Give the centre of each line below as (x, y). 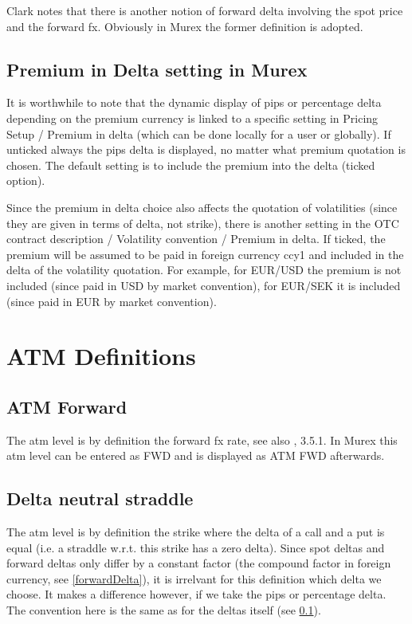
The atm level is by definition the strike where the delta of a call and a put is (196, 532)
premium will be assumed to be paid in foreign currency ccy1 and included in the (205, 254)
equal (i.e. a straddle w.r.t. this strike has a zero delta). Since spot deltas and (196, 547)
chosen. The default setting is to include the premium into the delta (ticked (191, 165)
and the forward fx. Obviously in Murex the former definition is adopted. (185, 26)
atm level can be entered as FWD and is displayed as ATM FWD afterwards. (196, 455)
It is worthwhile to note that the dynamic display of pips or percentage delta (194, 102)
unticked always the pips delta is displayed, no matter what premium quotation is (206, 149)
